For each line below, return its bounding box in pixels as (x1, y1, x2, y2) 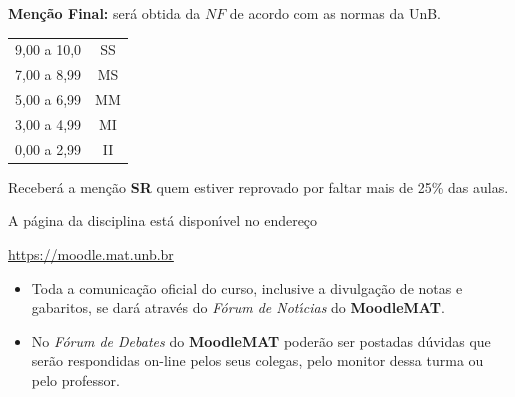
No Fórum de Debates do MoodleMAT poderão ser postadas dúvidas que (31, 330, 491, 351)
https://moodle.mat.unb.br (8, 244, 174, 264)
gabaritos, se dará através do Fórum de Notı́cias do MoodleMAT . (31, 297, 445, 318)
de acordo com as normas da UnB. (229, 3, 441, 23)
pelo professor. (31, 369, 120, 390)
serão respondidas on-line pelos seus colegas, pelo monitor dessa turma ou (31, 350, 484, 371)
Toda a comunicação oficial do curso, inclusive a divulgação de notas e (31, 277, 463, 298)
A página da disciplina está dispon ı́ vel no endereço (8, 210, 318, 231)
